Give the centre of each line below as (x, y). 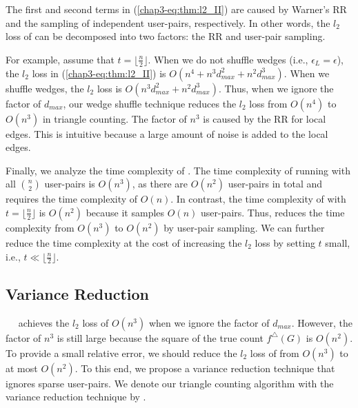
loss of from (275, 353)
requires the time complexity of (72, 199)
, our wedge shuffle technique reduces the (150, 103)
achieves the (44, 322)
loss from (268, 103)
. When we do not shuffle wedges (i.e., (228, 59)
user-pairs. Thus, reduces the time (272, 212)
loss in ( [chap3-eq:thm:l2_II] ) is (99, 73)
